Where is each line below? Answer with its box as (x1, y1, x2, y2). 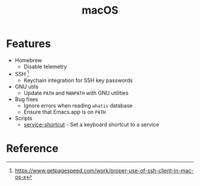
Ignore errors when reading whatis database (23, 102, 133, 109)
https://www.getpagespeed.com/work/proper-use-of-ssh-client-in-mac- (14, 167, 194, 174)
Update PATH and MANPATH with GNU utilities (23, 89, 129, 96)
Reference (6, 141, 58, 155)
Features (6, 37, 51, 51)
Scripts (14, 114, 33, 122)
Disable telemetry (23, 63, 67, 70)
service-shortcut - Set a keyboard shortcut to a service (23, 121, 160, 128)
